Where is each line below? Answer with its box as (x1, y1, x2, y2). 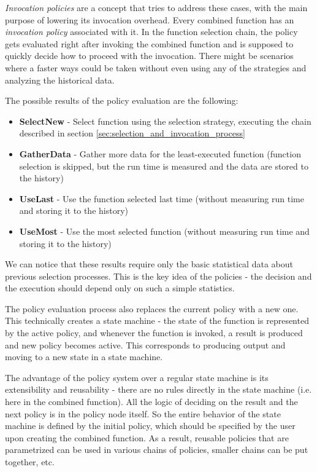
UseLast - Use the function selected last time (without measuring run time (19, 192, 304, 205)
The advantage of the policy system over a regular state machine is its (5, 371, 269, 383)
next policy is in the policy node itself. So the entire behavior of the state (5, 407, 281, 420)
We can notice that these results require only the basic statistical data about (5, 258, 293, 270)
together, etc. (5, 455, 55, 468)
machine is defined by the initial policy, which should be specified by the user (5, 419, 296, 432)
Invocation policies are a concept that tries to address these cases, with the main (5, 1, 308, 14)
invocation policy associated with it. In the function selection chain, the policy (5, 25, 298, 38)
